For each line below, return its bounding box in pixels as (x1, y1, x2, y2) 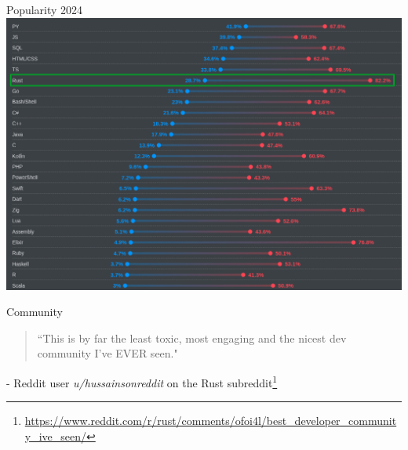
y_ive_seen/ (24, 427, 87, 444)
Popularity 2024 (6, 2, 83, 17)
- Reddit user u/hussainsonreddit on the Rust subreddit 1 (6, 372, 278, 390)
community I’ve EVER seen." (37, 345, 178, 361)
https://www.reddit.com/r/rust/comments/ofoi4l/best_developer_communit (24, 412, 397, 429)
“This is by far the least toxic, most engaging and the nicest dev (37, 329, 347, 346)
